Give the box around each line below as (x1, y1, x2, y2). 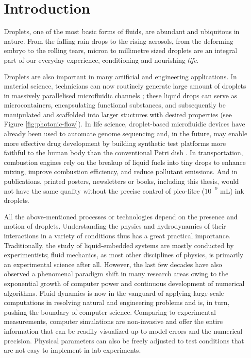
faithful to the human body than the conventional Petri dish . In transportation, (4, 147, 243, 158)
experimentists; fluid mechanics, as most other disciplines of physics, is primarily (4, 250, 244, 260)
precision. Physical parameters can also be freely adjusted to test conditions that (4, 335, 244, 345)
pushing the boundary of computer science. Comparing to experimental (4, 306, 216, 317)
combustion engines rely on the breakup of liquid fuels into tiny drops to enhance (4, 157, 246, 167)
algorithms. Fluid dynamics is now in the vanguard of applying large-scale (4, 287, 224, 298)
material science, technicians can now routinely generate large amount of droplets (4, 81, 246, 91)
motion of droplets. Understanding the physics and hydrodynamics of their (4, 221, 226, 231)
